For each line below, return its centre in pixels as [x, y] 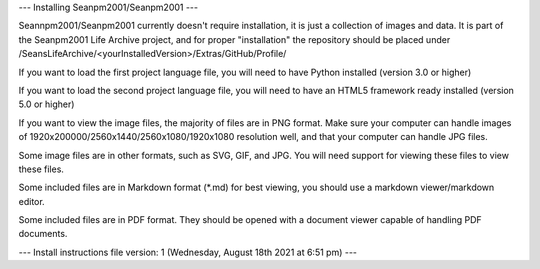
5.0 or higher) [46, 104]
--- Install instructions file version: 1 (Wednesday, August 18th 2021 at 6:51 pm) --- [188, 252]
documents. [43, 234]
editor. [31, 201]
